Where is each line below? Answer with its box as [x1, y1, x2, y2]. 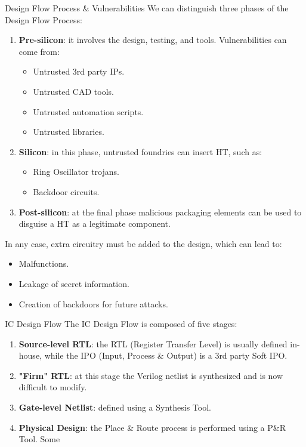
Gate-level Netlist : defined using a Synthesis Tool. [18, 401, 211, 414]
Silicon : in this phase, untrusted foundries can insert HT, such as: [18, 145, 262, 158]
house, [18, 349, 42, 362]
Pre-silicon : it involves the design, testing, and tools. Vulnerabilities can [18, 33, 287, 46]
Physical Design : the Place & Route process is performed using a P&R [18, 421, 286, 433]
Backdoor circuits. [33, 185, 100, 198]
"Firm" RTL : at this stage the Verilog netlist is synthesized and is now [18, 369, 283, 381]
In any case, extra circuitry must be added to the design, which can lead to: [5, 237, 282, 249]
